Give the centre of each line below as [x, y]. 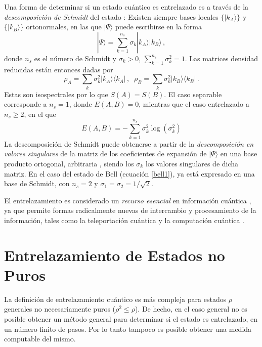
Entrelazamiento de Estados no [115, 255]
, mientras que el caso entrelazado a [194, 104]
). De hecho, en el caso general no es [191, 309]
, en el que [40, 114]
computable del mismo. [40, 339]
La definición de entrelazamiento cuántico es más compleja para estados [115, 299]
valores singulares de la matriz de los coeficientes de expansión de [105, 154]
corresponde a [26, 104]
